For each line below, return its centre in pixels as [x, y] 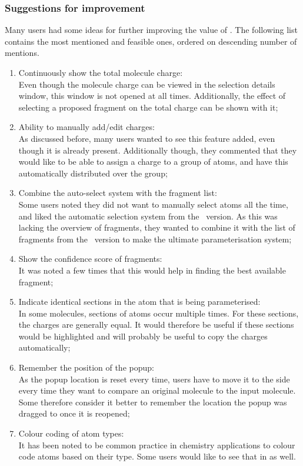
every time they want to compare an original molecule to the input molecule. [157, 390]
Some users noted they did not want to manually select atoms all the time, [153, 204]
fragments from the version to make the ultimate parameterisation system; [155, 239]
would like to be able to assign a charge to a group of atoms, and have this [153, 162]
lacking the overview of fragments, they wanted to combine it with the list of [157, 227]
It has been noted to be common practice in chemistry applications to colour [157, 445]
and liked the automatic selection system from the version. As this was [148, 216]
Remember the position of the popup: [86, 367]
